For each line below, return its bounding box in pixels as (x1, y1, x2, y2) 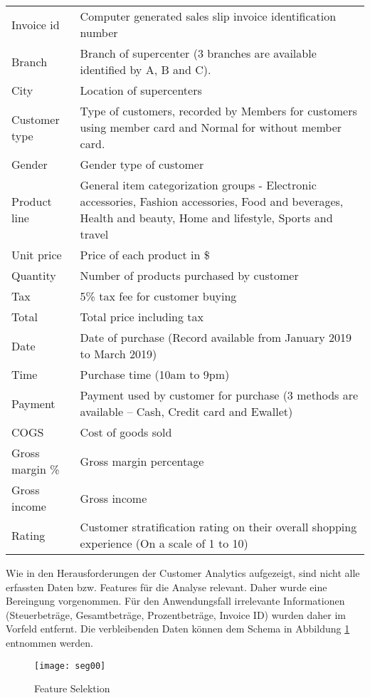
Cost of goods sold (80, 424, 172, 440)
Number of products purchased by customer (80, 267, 299, 283)
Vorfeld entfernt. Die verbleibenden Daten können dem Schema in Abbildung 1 (6, 621, 350, 636)
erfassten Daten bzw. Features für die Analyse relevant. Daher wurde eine (6, 579, 327, 594)
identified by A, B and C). (80, 61, 211, 78)
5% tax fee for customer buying (80, 288, 237, 304)
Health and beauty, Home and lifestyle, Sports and (80, 209, 333, 226)
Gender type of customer (80, 156, 204, 172)
